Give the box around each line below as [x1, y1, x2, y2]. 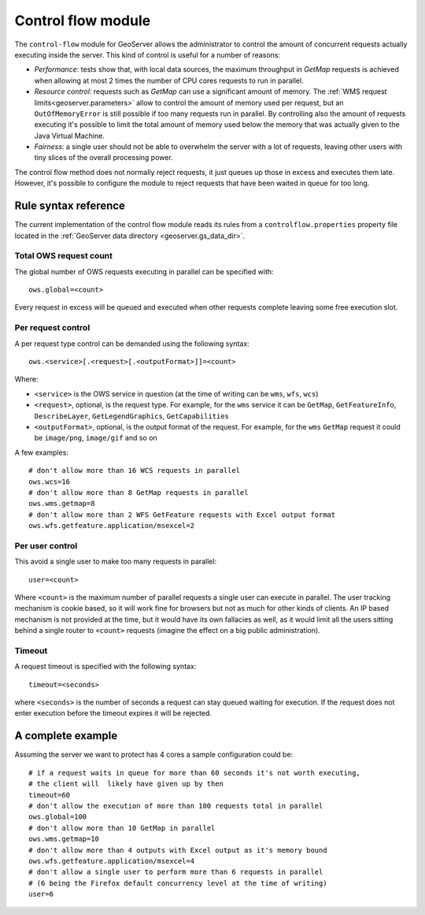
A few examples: [14, 448, 68, 457]
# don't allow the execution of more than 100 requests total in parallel [28, 801, 323, 810]
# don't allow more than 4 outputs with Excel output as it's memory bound [28, 846, 327, 854]
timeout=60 [28, 790, 71, 799]
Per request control [14, 322, 91, 333]
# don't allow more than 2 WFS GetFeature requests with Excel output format [28, 510, 336, 519]
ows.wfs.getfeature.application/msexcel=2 [28, 521, 195, 530]
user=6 [28, 890, 54, 898]
